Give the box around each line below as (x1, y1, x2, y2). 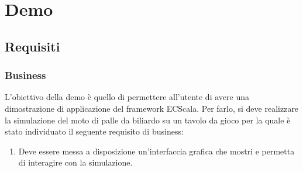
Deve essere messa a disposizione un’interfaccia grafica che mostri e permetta (18, 145, 295, 157)
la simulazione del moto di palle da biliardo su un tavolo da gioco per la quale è (5, 113, 291, 126)
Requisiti (5, 37, 60, 55)
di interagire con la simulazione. (18, 156, 133, 168)
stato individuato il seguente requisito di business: (5, 125, 184, 137)
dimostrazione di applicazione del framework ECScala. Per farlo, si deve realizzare (5, 102, 299, 114)
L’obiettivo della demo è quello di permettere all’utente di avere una (5, 91, 249, 103)
